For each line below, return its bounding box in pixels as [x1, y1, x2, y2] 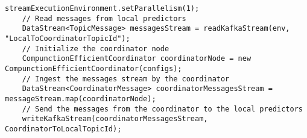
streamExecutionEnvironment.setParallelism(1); [5, 4, 200, 13]
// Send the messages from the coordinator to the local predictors [22, 104, 303, 113]
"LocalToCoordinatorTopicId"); [5, 34, 130, 43]
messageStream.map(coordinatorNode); [5, 94, 156, 103]
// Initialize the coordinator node [22, 44, 169, 53]
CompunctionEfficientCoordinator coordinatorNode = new [22, 54, 252, 63]
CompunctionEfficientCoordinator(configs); [5, 64, 182, 73]
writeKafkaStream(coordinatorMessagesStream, [22, 114, 208, 124]
